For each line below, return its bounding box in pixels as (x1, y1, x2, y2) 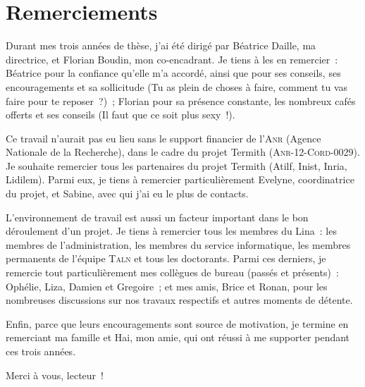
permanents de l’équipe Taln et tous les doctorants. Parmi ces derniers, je (6, 251, 326, 266)
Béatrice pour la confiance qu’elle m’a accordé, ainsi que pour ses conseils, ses (6, 66, 341, 80)
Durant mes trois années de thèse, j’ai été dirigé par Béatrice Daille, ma (6, 38, 316, 53)
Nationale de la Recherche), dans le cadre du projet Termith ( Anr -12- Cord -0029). (6, 145, 360, 159)
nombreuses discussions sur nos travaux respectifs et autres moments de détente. (6, 293, 353, 307)
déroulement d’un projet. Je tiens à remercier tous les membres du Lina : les (6, 223, 337, 238)
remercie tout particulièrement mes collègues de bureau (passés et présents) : (6, 265, 339, 280)
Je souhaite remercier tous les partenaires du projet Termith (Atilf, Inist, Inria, (6, 158, 347, 173)
